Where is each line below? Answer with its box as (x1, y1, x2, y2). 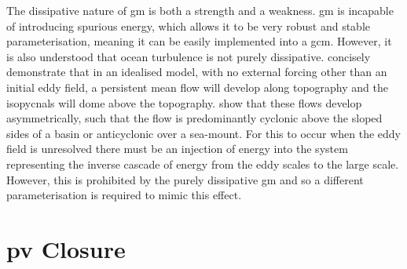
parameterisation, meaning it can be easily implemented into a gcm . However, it (6, 33, 392, 49)
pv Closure (6, 232, 126, 264)
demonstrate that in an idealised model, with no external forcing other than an (6, 64, 387, 80)
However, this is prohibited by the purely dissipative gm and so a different (6, 171, 364, 187)
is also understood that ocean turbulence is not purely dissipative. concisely (6, 48, 371, 64)
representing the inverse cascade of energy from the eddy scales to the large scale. (6, 155, 399, 172)
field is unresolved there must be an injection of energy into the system (6, 140, 348, 157)
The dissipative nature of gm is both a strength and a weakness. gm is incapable (6, 2, 394, 18)
